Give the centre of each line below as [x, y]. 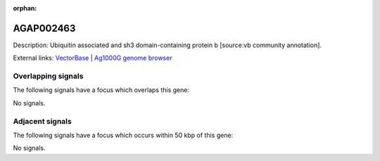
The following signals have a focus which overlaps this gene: [101, 90]
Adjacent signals [42, 121]
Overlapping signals [48, 76]
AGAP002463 [44, 28]
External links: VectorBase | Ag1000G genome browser [93, 58]
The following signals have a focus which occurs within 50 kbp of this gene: [123, 135]
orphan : [25, 8]
